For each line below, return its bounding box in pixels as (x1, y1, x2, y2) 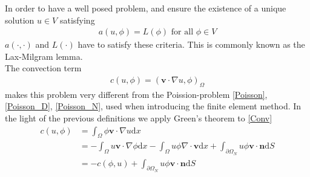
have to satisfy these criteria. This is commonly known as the (77, 38, 305, 51)
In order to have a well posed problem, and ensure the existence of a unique (5, 2, 286, 14)
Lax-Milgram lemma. (5, 50, 83, 62)
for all (171, 28, 194, 37)
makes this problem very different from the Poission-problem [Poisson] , (5, 88, 268, 100)
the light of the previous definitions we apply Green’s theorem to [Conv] (5, 112, 272, 124)
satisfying (59, 13, 95, 26)
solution (5, 13, 35, 26)
